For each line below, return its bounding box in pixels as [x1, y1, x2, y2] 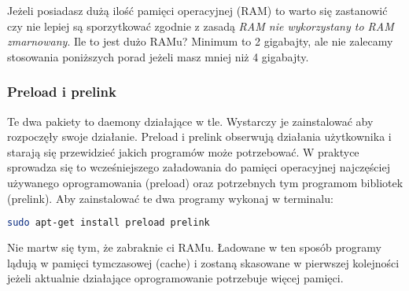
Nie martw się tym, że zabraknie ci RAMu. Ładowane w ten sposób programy [7, 239, 381, 256]
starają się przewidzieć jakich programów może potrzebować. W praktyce [7, 143, 359, 160]
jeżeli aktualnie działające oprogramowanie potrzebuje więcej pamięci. [7, 270, 344, 286]
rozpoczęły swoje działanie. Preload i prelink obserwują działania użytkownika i [7, 128, 392, 145]
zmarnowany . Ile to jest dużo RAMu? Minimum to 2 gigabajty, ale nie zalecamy [7, 33, 393, 50]
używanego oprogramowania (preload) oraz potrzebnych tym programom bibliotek [7, 174, 403, 190]
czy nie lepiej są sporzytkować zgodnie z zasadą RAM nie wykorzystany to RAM [7, 17, 394, 34]
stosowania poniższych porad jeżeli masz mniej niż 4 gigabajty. [7, 48, 309, 64]
